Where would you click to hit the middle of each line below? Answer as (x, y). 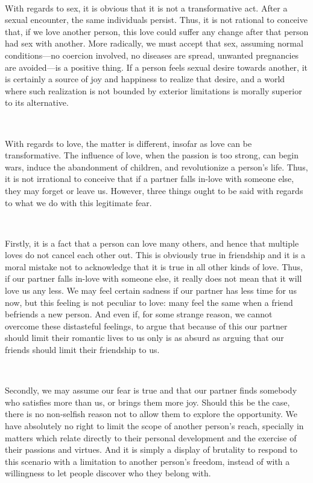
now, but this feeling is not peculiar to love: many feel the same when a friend (149, 302)
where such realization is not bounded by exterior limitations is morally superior (153, 90)
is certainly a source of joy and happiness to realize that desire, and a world (145, 79)
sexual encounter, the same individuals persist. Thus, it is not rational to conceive (156, 20)
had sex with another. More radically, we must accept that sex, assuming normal (154, 43)
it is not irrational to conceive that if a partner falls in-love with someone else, (150, 179)
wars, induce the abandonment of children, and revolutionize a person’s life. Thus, (156, 167)
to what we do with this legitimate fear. (78, 202)
